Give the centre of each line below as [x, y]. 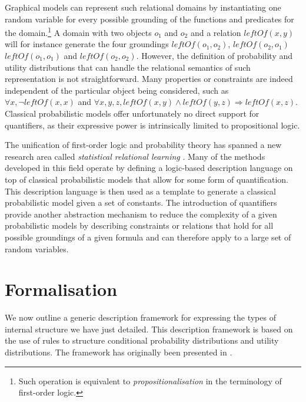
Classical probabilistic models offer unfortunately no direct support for [132, 113]
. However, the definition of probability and [214, 56]
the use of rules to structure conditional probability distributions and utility [142, 340]
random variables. [37, 248]
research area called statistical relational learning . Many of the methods [135, 156]
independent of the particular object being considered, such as [117, 90]
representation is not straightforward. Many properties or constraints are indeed [149, 79]
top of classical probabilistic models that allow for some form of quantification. [147, 179]
